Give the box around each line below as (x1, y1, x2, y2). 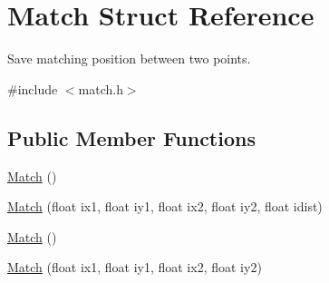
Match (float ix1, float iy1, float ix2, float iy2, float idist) (7, 197, 323, 216)
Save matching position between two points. (7, 49, 251, 68)
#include (7, 79, 58, 98)
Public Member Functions (7, 123, 256, 151)
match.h (78, 79, 123, 98)
